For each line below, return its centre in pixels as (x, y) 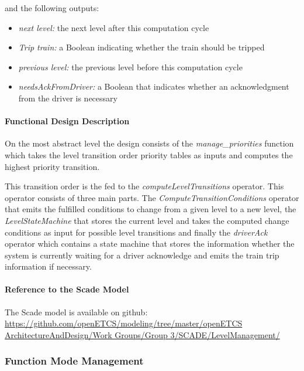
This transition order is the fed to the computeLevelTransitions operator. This (144, 186)
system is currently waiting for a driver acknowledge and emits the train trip (142, 255)
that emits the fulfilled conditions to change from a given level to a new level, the (151, 209)
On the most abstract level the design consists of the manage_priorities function (149, 143)
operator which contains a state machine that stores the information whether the (150, 244)
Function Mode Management (74, 361)
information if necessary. (48, 266)
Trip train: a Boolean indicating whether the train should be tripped (141, 47)
